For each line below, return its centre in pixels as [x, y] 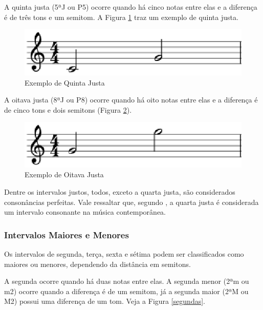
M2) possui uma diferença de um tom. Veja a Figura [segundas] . [105, 301]
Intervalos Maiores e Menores [67, 234]
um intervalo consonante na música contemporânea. [85, 212]
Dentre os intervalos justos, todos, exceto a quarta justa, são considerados [120, 191]
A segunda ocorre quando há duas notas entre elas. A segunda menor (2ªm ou [127, 281]
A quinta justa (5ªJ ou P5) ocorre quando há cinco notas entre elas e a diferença [131, 7]
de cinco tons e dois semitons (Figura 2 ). [68, 109]
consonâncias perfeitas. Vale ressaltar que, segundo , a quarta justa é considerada [131, 202]
